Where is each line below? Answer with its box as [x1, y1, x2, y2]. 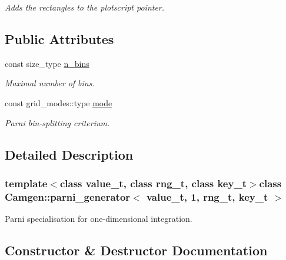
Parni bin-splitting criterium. [5, 116, 110, 129]
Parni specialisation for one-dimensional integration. [5, 212, 192, 225]
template [5, 175, 48, 190]
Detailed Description [5, 145, 134, 163]
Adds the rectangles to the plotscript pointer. [5, 1, 165, 13]
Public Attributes [5, 29, 114, 48]
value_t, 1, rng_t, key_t [146, 189, 268, 204]
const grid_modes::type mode [5, 96, 112, 109]
